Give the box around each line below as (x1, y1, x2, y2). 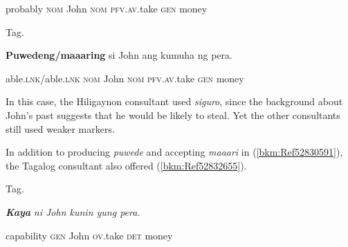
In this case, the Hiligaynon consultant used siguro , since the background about (6, 94, 343, 109)
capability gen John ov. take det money (6, 228, 173, 242)
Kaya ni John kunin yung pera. (6, 204, 140, 219)
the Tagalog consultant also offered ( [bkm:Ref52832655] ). (6, 158, 247, 172)
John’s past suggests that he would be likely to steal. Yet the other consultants (6, 107, 340, 122)
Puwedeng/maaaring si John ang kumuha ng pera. (6, 48, 232, 62)
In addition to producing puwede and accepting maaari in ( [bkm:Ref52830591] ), (6, 145, 343, 159)
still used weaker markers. (6, 121, 115, 136)
